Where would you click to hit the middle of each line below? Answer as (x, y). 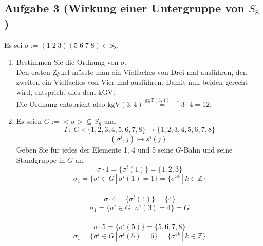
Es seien (29, 121)
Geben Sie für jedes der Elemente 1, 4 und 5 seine (95, 149)
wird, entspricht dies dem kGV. (65, 92)
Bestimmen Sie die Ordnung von (67, 62)
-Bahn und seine (207, 149)
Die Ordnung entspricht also (61, 103)
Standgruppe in (41, 159)
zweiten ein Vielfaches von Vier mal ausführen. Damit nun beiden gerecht (132, 82)
